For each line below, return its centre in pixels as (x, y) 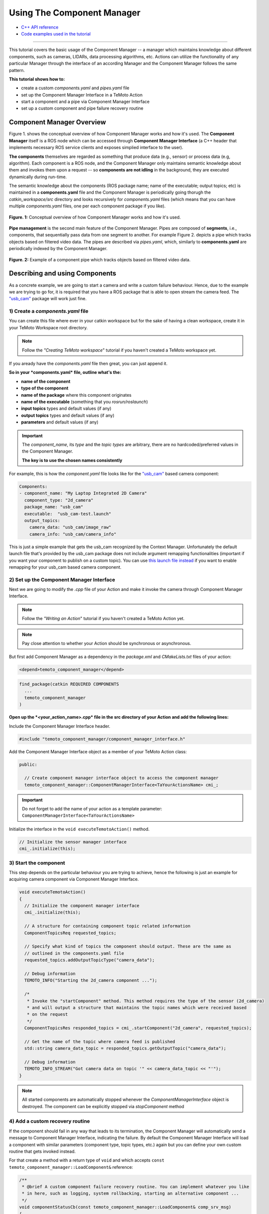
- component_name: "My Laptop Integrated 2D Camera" (83, 493)
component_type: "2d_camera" (59, 500)
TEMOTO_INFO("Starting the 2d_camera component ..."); (91, 980)
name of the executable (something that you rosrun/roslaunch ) (84, 402)
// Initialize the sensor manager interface (73, 842)
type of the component (45, 388)
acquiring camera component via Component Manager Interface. (74, 879)
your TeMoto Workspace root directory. (48, 327)
